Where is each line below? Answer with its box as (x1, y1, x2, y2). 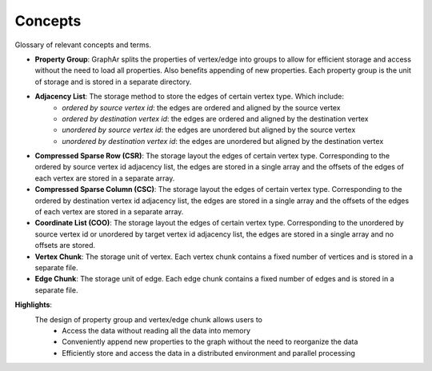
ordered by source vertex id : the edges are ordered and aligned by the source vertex (62, 102, 341, 112)
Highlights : (14, 300, 52, 309)
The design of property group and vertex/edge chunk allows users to (34, 314, 263, 324)
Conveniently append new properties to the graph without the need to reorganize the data (62, 337, 358, 347)
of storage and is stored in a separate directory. (34, 77, 192, 86)
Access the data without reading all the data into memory (62, 325, 251, 335)
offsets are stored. (34, 241, 96, 250)
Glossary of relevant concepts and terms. (14, 40, 152, 50)
